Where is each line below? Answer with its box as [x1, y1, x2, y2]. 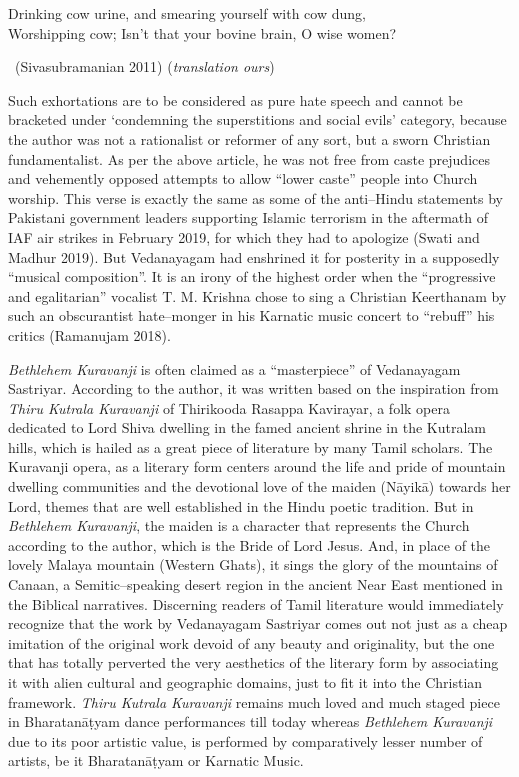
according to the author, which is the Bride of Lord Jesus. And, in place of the [8, 534, 491, 555]
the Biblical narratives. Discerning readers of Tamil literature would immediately [8, 593, 504, 614]
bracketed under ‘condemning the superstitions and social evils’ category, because [8, 109, 507, 130]
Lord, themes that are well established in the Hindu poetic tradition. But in [8, 495, 474, 516]
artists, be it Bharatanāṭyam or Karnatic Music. [8, 750, 304, 771]
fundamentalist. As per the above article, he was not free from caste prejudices [8, 148, 490, 169]
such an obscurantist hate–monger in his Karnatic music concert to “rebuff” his [8, 305, 495, 326]
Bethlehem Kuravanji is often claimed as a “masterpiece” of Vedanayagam [8, 358, 461, 379]
